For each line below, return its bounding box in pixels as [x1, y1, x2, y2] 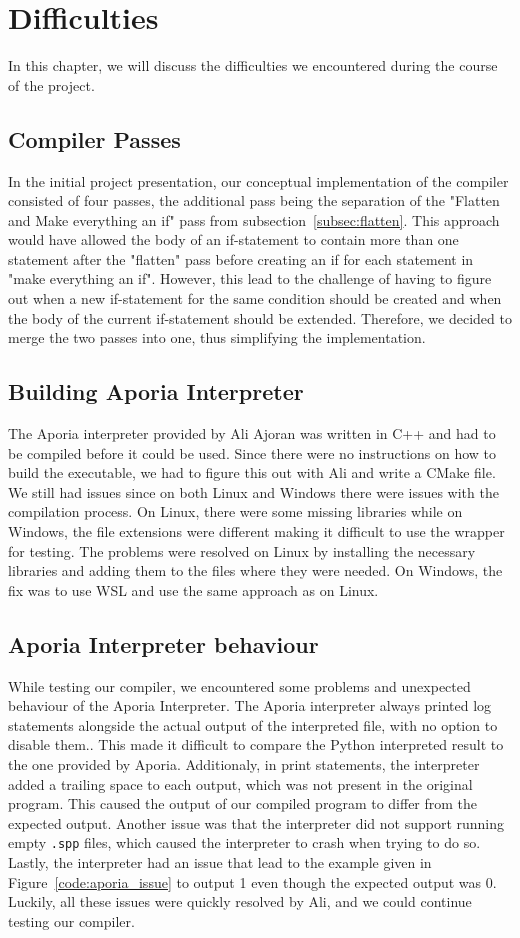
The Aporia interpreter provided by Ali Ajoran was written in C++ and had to [8, 423, 496, 444]
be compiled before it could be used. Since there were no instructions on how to [8, 442, 497, 463]
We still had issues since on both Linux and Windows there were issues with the [8, 481, 499, 502]
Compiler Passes [8, 123, 181, 154]
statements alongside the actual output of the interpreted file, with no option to [8, 714, 498, 735]
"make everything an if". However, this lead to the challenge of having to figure [8, 268, 492, 289]
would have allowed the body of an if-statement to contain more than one [8, 229, 459, 250]
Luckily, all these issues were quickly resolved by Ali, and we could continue [8, 891, 472, 912]
